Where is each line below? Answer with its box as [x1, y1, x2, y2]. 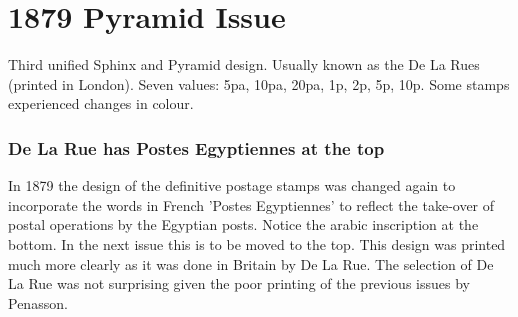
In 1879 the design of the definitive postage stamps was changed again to [8, 175, 456, 196]
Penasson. [8, 292, 68, 313]
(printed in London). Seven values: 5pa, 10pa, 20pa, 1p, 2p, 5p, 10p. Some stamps [8, 73, 510, 94]
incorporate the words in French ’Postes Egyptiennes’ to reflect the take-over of [8, 194, 495, 215]
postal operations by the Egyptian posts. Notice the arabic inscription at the [8, 214, 479, 235]
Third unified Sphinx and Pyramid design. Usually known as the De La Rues [8, 54, 480, 75]
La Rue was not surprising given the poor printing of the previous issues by [8, 273, 470, 294]
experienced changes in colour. [8, 93, 194, 114]
